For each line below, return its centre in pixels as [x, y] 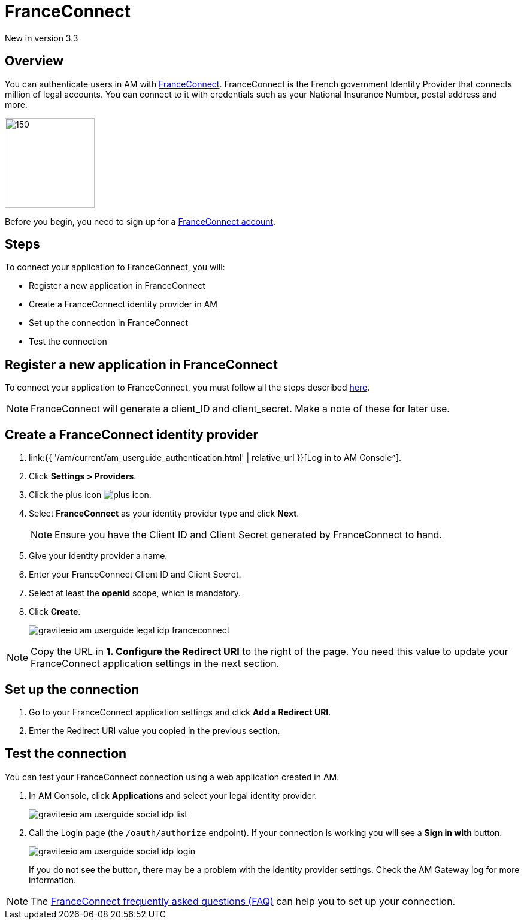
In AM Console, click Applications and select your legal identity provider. [173, 795]
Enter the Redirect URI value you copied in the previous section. [155, 730]
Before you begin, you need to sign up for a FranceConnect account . [140, 221]
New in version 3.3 [42, 38]
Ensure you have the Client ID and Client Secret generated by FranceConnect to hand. [249, 535]
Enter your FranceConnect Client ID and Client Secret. [135, 575]
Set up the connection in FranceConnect [108, 323]
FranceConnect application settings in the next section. [155, 664]
